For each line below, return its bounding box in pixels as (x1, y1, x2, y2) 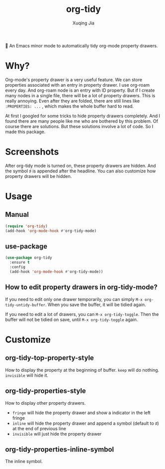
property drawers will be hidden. (5, 173, 72, 179)
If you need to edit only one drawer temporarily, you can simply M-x (5, 296, 143, 302)
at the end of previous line (12, 425, 66, 432)
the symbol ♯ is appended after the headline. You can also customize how (5, 168, 156, 174)
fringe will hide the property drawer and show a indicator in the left (12, 410, 151, 416)
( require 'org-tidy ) (5, 223, 48, 229)
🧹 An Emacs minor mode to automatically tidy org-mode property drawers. (5, 42, 158, 48)
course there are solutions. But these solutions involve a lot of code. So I (5, 123, 154, 129)
